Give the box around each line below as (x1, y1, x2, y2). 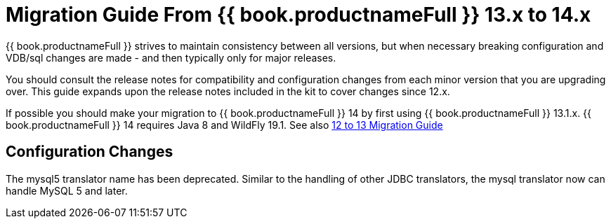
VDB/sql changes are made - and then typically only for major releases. (6, 51, 336, 64)
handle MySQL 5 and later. (6, 184, 128, 197)
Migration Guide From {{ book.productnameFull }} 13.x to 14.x (6, 3, 591, 27)
